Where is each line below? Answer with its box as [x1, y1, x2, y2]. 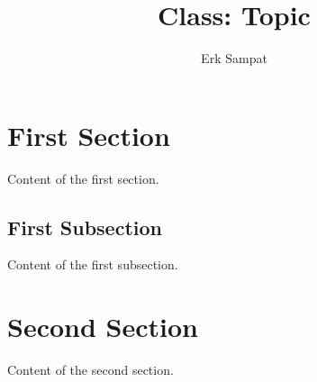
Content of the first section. [7, 168, 159, 187]
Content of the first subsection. [7, 255, 178, 274]
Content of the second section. [7, 360, 174, 379]
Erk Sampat [201, 49, 267, 68]
